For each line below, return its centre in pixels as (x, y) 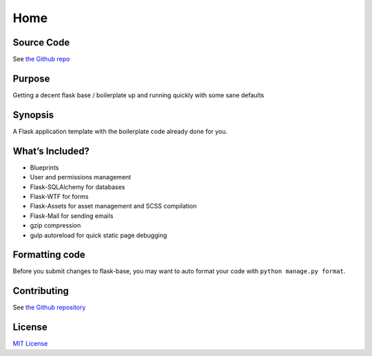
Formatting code (49, 255)
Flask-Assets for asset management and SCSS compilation (113, 206)
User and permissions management (81, 177)
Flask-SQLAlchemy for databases (77, 187)
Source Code (41, 42)
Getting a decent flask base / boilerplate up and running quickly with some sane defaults (138, 95)
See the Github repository (49, 308)
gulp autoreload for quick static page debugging (99, 235)
